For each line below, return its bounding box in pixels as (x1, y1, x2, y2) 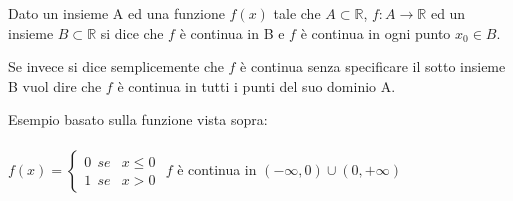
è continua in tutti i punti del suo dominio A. (117, 75, 396, 96)
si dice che (100, 22, 164, 43)
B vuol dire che (8, 75, 102, 96)
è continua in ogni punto (300, 22, 451, 43)
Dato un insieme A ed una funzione (8, 3, 225, 23)
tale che (273, 3, 321, 23)
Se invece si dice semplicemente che (8, 56, 224, 77)
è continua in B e (179, 22, 285, 43)
